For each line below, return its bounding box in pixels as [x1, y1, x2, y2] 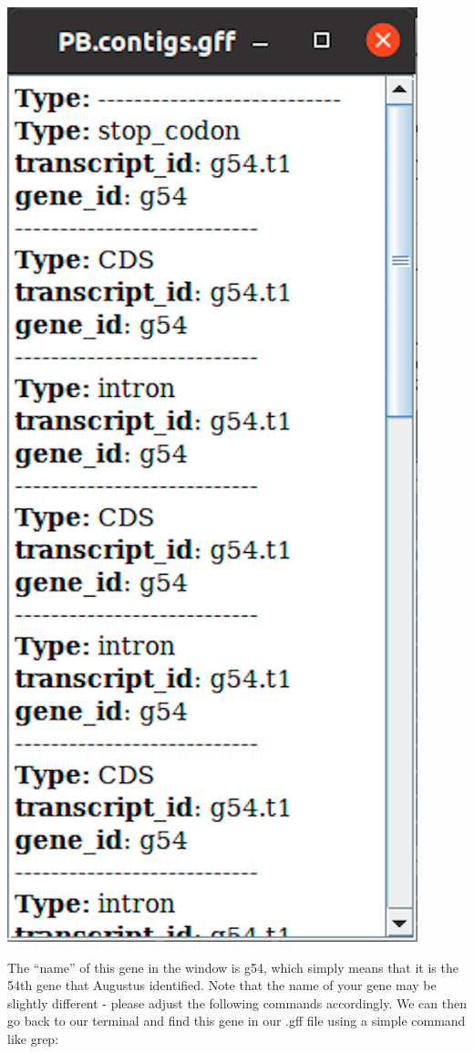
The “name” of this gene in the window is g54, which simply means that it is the [7, 957, 459, 976]
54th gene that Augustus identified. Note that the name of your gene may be [7, 976, 437, 995]
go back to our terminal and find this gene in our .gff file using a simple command [7, 1011, 466, 1030]
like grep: [7, 1028, 59, 1048]
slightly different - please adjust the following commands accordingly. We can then [7, 993, 467, 1012]
